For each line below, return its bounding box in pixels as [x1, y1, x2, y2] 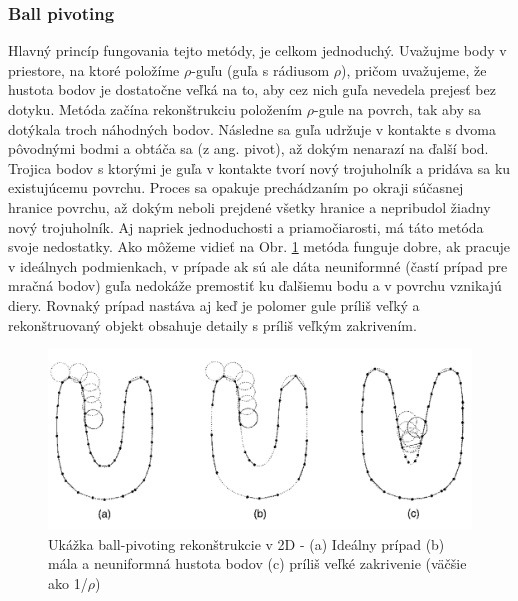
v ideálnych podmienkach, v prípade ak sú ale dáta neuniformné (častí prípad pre [8, 255, 508, 276]
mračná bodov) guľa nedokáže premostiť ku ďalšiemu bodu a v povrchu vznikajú [8, 275, 502, 296]
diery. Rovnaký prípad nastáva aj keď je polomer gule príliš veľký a [8, 294, 420, 315]
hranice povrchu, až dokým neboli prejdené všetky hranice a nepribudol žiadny [8, 196, 491, 217]
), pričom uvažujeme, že [341, 59, 487, 80]
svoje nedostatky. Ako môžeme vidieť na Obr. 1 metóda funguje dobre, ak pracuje [8, 236, 510, 257]
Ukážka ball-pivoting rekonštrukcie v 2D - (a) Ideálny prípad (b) [48, 533, 445, 554]
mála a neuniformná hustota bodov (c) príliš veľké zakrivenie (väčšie [48, 553, 467, 574]
